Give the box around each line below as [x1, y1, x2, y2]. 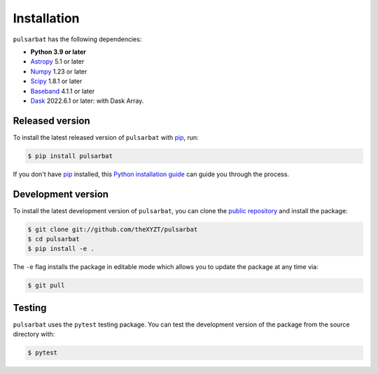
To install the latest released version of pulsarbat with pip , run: [13, 133, 199, 141]
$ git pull [27, 282, 65, 289]
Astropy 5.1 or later [30, 57, 85, 66]
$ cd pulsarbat [27, 235, 80, 243]
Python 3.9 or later [30, 48, 87, 56]
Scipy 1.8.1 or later [30, 77, 83, 85]
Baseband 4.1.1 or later [30, 87, 95, 95]
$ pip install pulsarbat [27, 152, 113, 160]
